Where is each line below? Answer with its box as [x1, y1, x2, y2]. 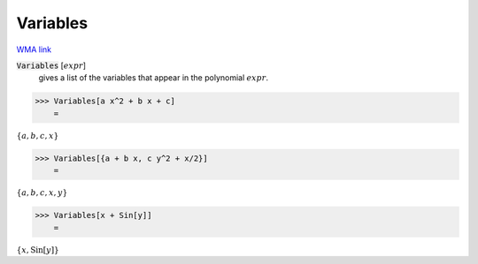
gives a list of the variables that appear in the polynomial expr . [38, 72, 269, 83]
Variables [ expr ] [16, 60, 87, 71]
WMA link [16, 44, 52, 55]
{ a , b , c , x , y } [16, 188, 68, 198]
